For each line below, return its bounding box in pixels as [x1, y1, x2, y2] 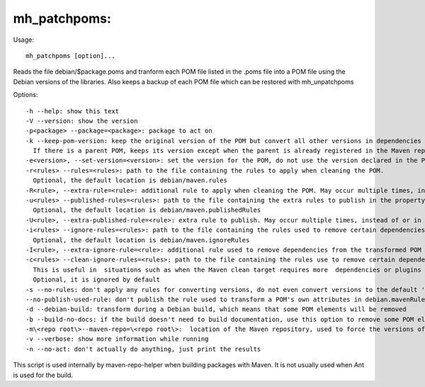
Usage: [13, 35, 35, 44]
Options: [13, 91, 38, 99]
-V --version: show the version [25, 117, 138, 125]
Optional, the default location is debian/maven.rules [33, 176, 228, 184]
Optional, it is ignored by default [33, 276, 161, 284]
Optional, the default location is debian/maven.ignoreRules [33, 236, 250, 244]
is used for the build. [13, 371, 74, 379]
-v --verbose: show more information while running [25, 335, 209, 343]
